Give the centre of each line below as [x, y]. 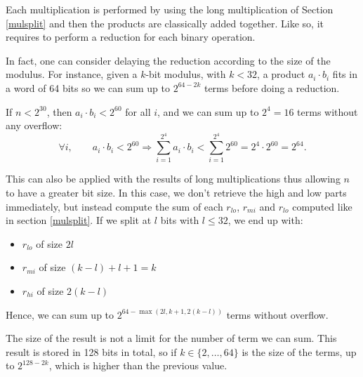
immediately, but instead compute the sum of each [114, 206]
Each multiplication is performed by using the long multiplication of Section [170, 9]
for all [138, 111]
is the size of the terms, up [299, 351]
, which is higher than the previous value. [138, 365]
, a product [281, 74]
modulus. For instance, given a [72, 74]
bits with [180, 220]
